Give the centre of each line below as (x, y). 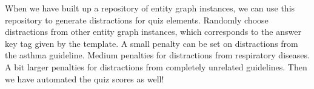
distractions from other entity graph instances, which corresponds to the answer (153, 32)
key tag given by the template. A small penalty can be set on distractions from (152, 43)
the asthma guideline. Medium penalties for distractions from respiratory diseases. (157, 55)
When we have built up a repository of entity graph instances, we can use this (150, 8)
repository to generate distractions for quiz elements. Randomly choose (137, 20)
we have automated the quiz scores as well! (85, 78)
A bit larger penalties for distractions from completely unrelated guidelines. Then (156, 66)
